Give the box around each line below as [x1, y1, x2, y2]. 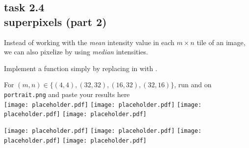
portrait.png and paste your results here [4, 89, 130, 99]
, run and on [174, 79, 212, 90]
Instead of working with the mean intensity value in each [4, 37, 174, 47]
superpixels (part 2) [4, 14, 107, 29]
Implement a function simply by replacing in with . [4, 63, 157, 73]
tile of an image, [197, 37, 246, 47]
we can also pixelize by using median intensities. [4, 47, 148, 57]
